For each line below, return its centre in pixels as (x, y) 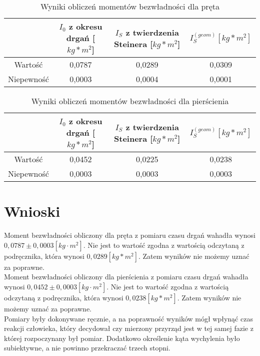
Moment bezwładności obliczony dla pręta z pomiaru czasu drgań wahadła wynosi (130, 235)
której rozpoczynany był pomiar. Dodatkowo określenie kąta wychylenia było (122, 338)
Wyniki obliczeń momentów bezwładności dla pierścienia (130, 101)
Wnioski (32, 211)
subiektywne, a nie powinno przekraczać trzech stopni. (87, 348)
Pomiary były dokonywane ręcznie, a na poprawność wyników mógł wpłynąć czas (128, 318)
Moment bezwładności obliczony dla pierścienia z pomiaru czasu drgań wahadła (126, 277)
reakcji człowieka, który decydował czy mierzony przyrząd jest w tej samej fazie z (129, 328)
